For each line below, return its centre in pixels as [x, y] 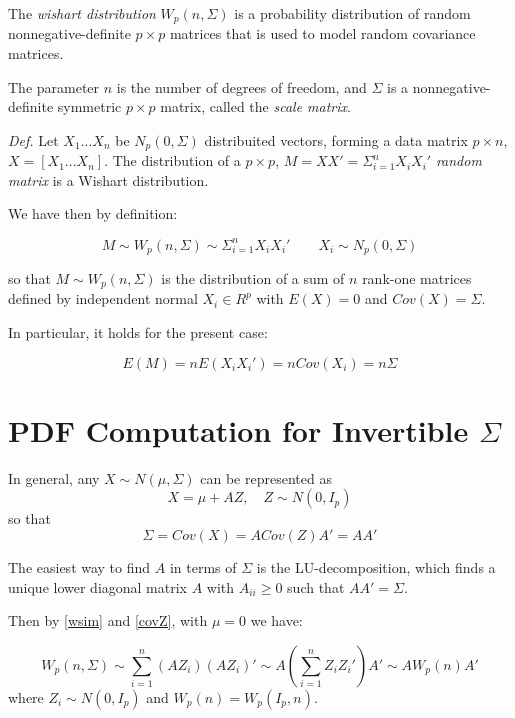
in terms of [203, 566]
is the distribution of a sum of [253, 278]
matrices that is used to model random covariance [322, 33]
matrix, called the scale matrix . [255, 106]
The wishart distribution [82, 13]
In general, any [54, 477]
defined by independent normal [103, 298]
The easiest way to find [79, 566]
